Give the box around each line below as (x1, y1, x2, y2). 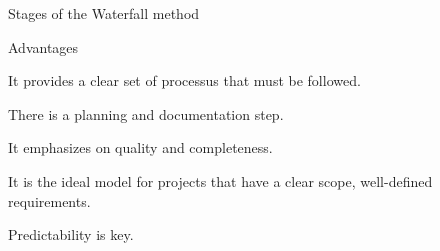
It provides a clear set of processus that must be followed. (8, 70, 361, 91)
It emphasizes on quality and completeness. (8, 137, 273, 158)
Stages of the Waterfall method (8, 3, 200, 23)
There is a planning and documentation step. (8, 103, 284, 124)
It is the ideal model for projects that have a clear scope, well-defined (8, 170, 433, 191)
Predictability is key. (8, 224, 134, 245)
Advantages (8, 36, 79, 57)
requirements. (8, 190, 91, 211)
